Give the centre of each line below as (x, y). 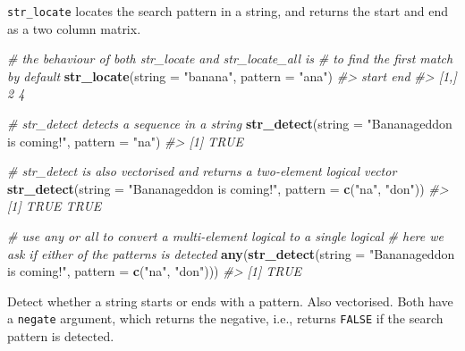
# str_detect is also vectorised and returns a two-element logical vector (202, 171)
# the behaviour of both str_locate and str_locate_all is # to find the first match (230, 58)
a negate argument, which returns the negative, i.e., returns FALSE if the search (225, 318)
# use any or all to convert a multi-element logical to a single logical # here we (225, 236)
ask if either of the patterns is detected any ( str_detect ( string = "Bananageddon (231, 253)
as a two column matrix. (74, 28)
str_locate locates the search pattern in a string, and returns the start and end (228, 11)
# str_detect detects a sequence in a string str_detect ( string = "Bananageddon (230, 124)
